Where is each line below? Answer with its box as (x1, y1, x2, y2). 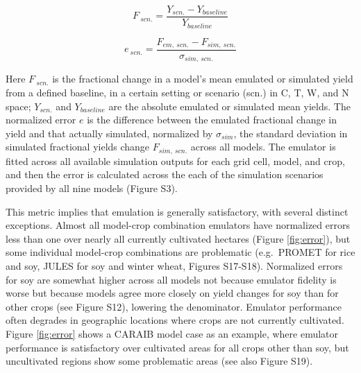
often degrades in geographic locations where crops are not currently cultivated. (6, 313, 344, 327)
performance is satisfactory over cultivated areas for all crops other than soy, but (6, 340, 349, 354)
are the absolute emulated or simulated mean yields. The (108, 98, 351, 113)
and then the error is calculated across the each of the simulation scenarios (6, 167, 324, 182)
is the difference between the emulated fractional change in (87, 112, 337, 127)
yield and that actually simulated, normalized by (6, 125, 213, 140)
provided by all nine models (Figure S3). (6, 181, 178, 196)
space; (6, 98, 31, 113)
